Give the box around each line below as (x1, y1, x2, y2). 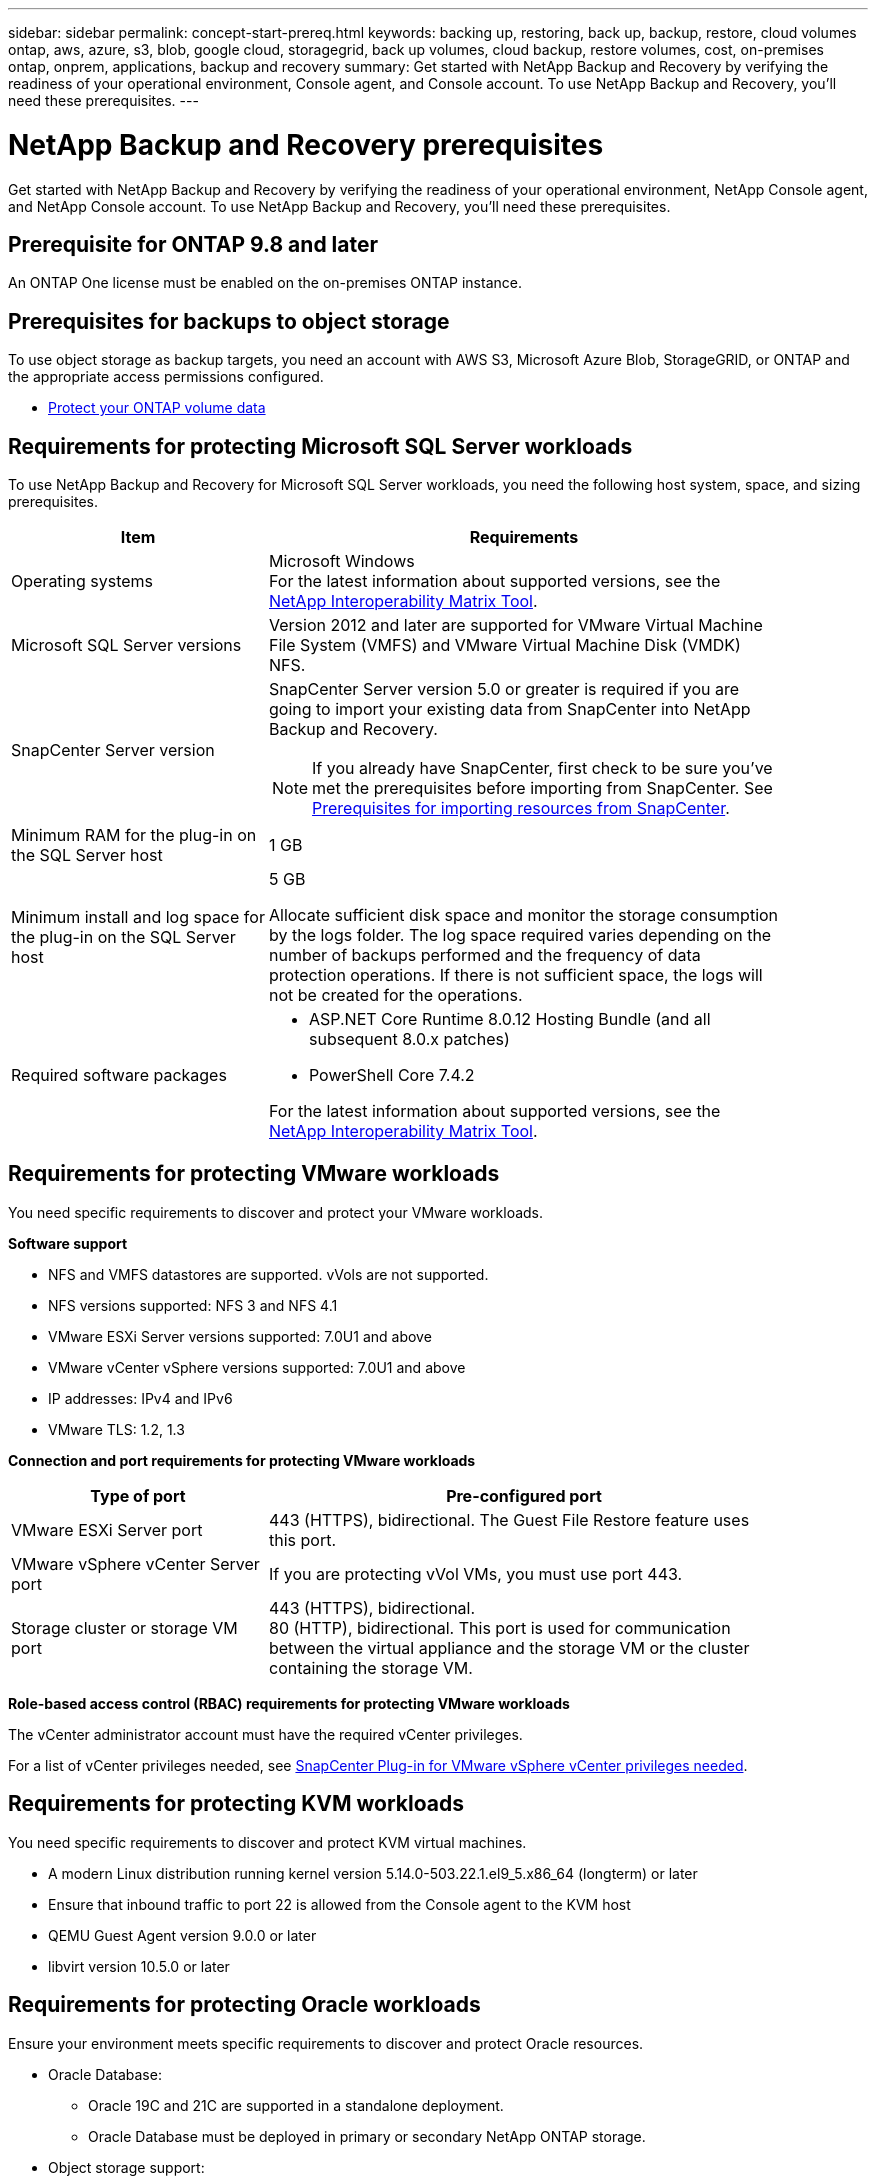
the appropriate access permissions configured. (8, 368, 324, 386)
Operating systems (11, 571, 153, 592)
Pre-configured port (446, 1485, 602, 1506)
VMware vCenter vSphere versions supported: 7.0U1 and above (48, 1358, 466, 1376)
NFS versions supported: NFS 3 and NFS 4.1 (48, 1296, 338, 1314)
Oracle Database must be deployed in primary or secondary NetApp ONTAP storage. (88, 2127, 646, 2145)
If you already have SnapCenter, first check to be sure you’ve (312, 758, 773, 779)
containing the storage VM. (268, 1657, 473, 1678)
